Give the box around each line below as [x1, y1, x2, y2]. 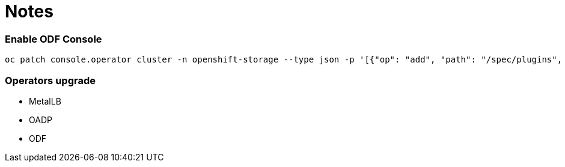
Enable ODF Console [5, 32, 102, 45]
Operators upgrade [5, 74, 96, 87]
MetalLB [29, 96, 61, 106]
